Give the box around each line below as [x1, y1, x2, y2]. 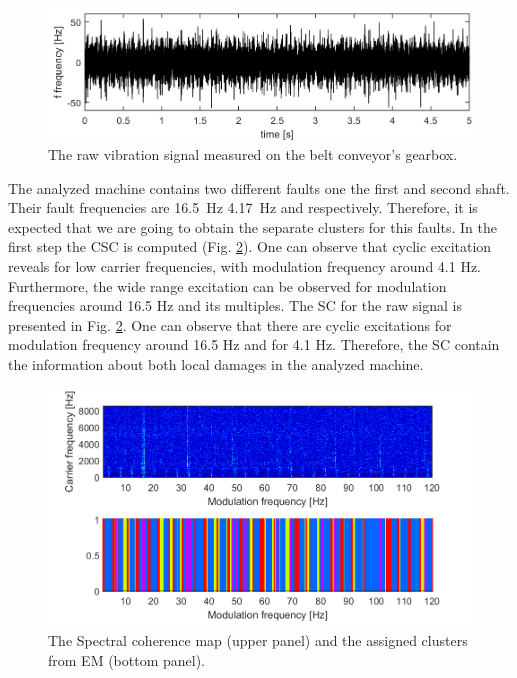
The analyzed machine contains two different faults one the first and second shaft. [8, 177, 510, 198]
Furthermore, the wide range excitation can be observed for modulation [8, 275, 447, 296]
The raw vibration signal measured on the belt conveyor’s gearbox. [48, 143, 458, 164]
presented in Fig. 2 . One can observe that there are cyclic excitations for [8, 314, 452, 335]
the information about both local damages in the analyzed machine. [8, 353, 424, 374]
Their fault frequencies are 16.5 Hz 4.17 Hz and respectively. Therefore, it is [8, 197, 478, 218]
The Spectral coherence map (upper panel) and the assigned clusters [48, 630, 468, 651]
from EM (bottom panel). [48, 649, 205, 670]
